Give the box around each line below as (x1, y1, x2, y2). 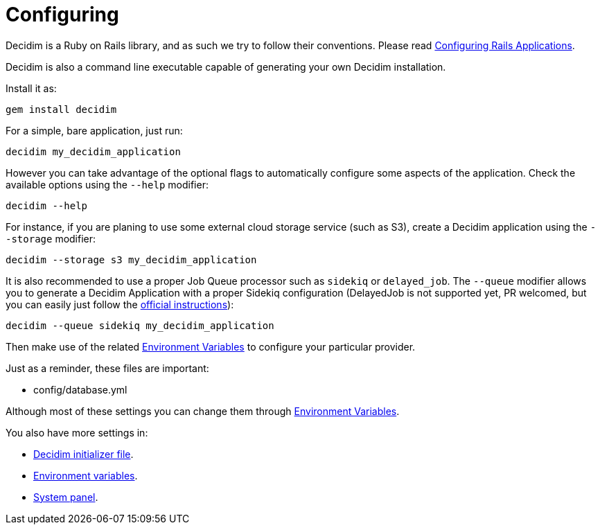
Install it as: (6, 82, 57, 94)
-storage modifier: (6, 232, 96, 245)
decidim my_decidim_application (6, 145, 181, 157)
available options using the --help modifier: (6, 178, 209, 191)
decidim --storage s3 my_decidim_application (6, 254, 257, 265)
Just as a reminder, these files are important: (6, 362, 209, 374)
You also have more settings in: (6, 426, 148, 439)
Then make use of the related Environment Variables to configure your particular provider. (6, 340, 416, 353)
